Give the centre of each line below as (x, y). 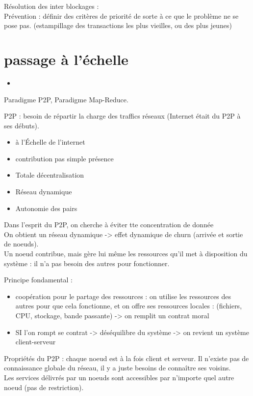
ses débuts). (22, 125)
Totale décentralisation (50, 175)
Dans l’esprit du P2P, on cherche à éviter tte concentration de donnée (109, 225)
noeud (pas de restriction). (44, 387)
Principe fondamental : (38, 280)
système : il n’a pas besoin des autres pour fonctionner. (87, 263)
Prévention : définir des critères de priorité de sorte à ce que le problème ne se (121, 15)
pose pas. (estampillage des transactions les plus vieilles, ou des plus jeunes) (118, 25)
